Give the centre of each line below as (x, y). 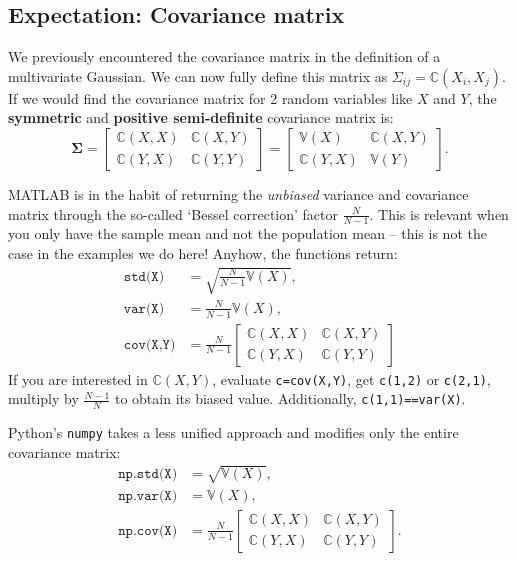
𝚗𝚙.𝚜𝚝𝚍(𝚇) (148, 474)
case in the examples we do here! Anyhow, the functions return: (203, 253)
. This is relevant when (439, 213)
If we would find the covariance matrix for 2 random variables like (210, 97)
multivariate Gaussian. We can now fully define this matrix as (198, 75)
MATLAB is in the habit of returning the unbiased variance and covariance (238, 193)
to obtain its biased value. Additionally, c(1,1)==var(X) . (290, 398)
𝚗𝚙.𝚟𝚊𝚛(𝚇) (148, 495)
